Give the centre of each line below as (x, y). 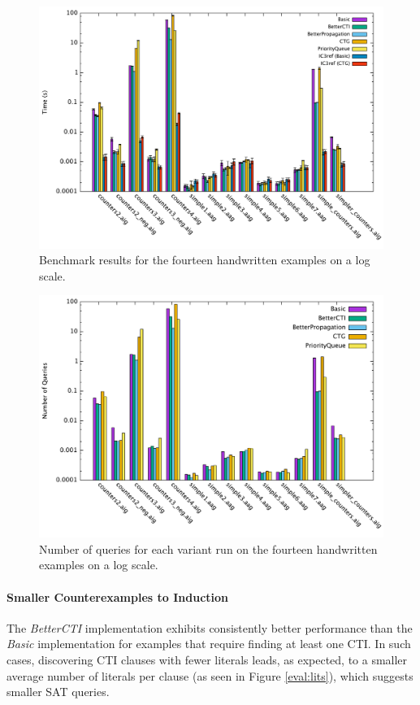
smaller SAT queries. (58, 692)
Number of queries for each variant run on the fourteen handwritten (208, 548)
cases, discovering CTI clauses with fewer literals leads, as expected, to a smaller (207, 659)
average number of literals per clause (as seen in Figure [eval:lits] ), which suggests (210, 675)
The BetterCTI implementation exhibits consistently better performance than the (210, 627)
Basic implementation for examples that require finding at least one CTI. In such (209, 644)
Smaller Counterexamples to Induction (117, 596)
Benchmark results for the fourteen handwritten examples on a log (205, 260)
